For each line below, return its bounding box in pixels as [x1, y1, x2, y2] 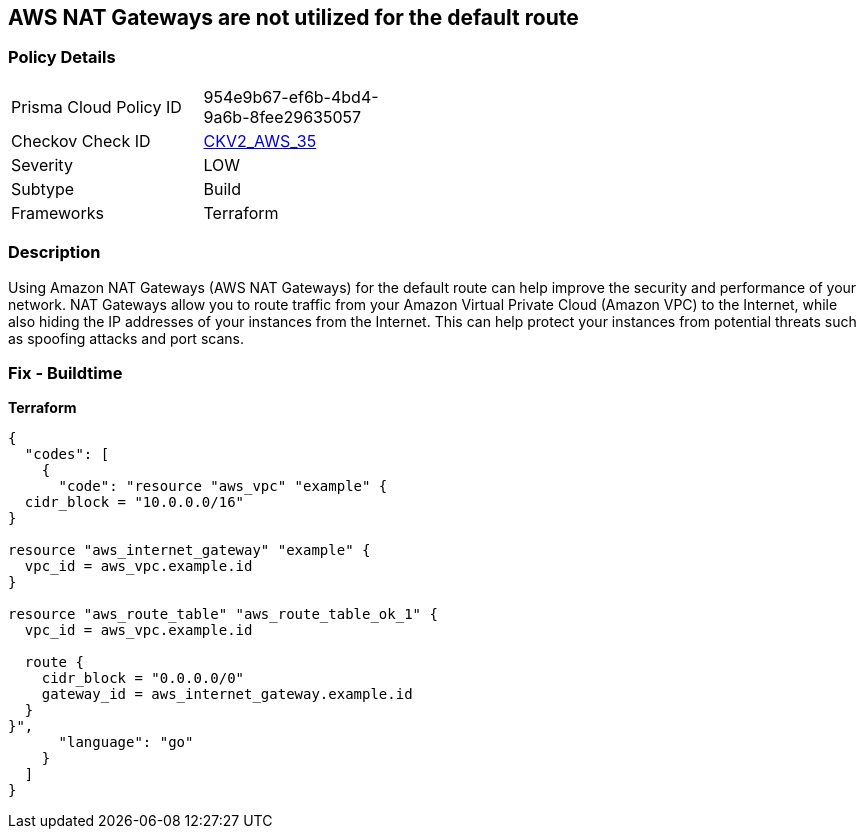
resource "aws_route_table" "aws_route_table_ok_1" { [8, 606, 438, 623]
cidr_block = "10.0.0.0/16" [24, 494, 245, 511]
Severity [11, 154, 73, 175]
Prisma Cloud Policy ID [11, 96, 182, 117]
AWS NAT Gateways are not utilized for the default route [8, 5, 579, 30]
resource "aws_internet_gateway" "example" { [8, 542, 371, 559]
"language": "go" [58, 734, 194, 751]
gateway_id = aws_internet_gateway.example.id [41, 686, 413, 703]
